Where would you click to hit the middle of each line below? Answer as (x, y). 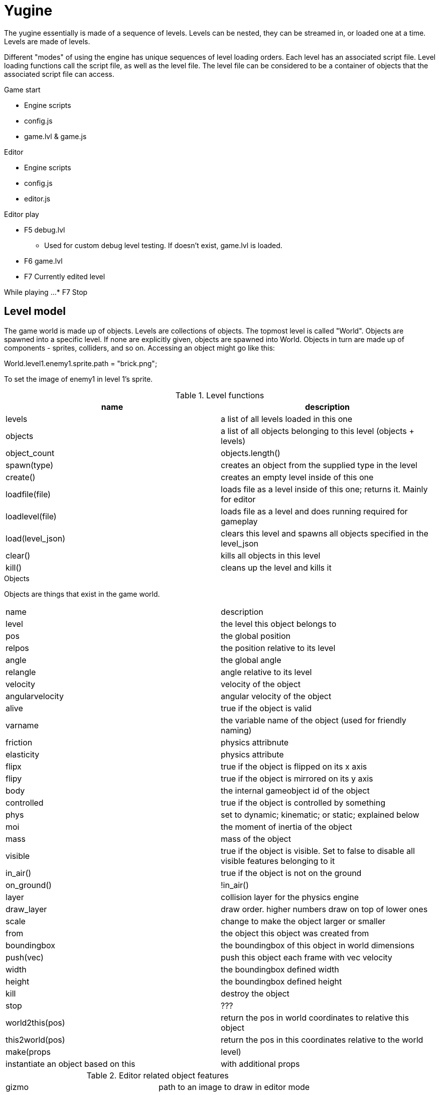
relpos (17, 648)
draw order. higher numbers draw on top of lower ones (324, 909)
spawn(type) (30, 465)
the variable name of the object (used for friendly (314, 720)
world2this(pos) (35, 1022)
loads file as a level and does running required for (314, 511)
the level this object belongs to (279, 624)
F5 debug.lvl (45, 230)
